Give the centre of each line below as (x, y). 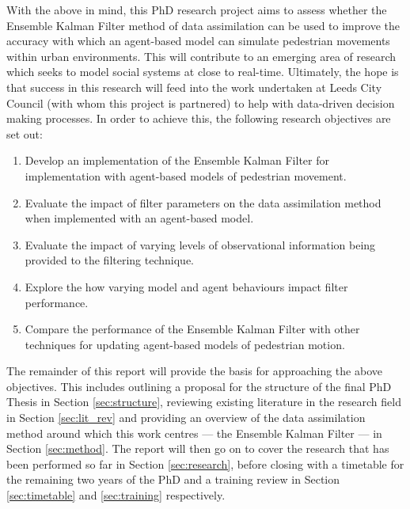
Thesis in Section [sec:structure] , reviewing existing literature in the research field (204, 402)
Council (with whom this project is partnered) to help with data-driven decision (201, 103)
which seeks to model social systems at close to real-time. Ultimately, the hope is (203, 72)
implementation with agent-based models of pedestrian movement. (186, 175)
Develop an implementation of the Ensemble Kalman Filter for (177, 160)
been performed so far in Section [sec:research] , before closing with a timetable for (205, 463)
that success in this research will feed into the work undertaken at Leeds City (194, 87)
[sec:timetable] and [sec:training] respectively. (116, 495)
